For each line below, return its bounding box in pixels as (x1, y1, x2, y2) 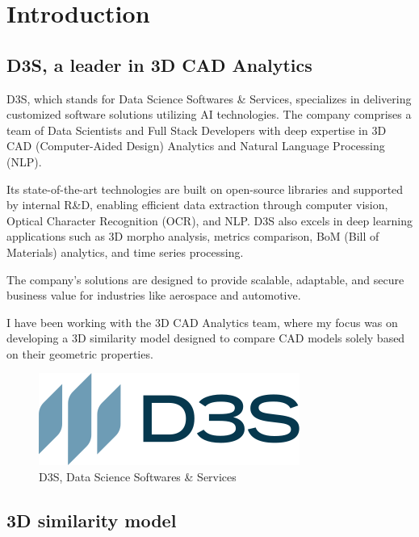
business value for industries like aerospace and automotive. (6, 287, 301, 304)
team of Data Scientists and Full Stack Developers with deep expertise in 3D (6, 121, 387, 138)
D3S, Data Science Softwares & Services (39, 468, 237, 485)
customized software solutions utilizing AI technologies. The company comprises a (6, 106, 412, 123)
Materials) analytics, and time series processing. (6, 243, 244, 260)
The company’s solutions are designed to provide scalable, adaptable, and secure (6, 271, 404, 287)
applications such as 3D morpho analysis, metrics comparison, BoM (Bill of (6, 228, 379, 245)
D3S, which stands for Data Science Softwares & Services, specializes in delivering (6, 90, 412, 107)
